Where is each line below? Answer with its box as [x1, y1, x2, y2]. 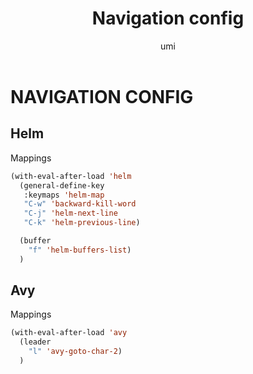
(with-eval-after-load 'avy [10, 328, 128, 338]
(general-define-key [19, 180, 105, 191]
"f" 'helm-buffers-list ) [28, 245, 132, 255]
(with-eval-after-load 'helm [10, 171, 132, 181]
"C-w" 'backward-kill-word [23, 199, 137, 209]
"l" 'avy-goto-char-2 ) [28, 347, 123, 357]
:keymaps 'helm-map [23, 190, 105, 200]
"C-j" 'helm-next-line [23, 208, 118, 219]
